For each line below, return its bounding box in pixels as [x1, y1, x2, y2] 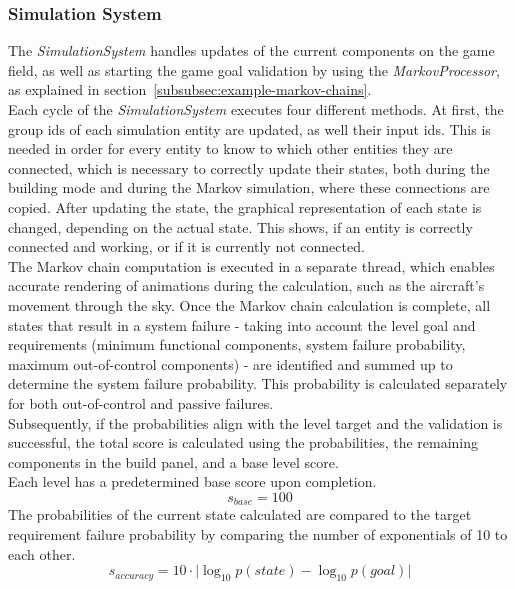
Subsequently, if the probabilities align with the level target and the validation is [8, 412, 503, 433]
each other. [8, 543, 76, 564]
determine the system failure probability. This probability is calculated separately [8, 373, 508, 394]
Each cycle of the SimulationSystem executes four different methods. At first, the [8, 99, 504, 119]
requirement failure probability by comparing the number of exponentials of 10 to [8, 523, 508, 544]
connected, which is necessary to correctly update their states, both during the [8, 157, 490, 178]
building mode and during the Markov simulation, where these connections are [8, 177, 490, 198]
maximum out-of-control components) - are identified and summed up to [8, 353, 453, 374]
